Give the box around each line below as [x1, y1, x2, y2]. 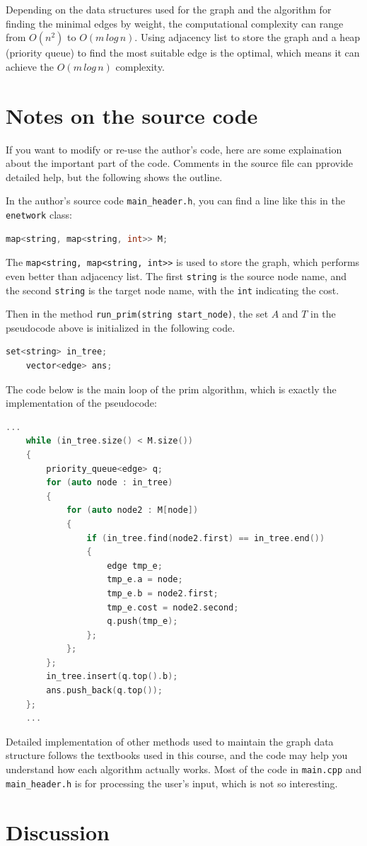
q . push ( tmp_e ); [107, 616, 178, 627]
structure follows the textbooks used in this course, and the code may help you [6, 748, 348, 763]
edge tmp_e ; [107, 560, 163, 571]
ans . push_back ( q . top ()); [46, 685, 163, 696]
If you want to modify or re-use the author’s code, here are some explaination [6, 141, 342, 156]
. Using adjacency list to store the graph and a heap [134, 30, 361, 45]
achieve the [6, 59, 54, 74]
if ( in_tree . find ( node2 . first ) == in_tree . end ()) [86, 533, 325, 543]
